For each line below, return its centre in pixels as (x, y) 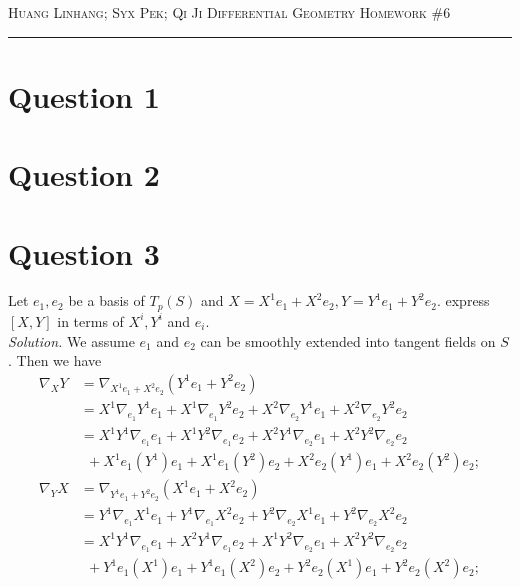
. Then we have (55, 360)
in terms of (90, 320)
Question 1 (84, 95)
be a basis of (106, 300)
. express (463, 300)
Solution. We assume (71, 340)
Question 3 (84, 252)
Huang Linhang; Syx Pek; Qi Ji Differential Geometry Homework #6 (229, 12)
